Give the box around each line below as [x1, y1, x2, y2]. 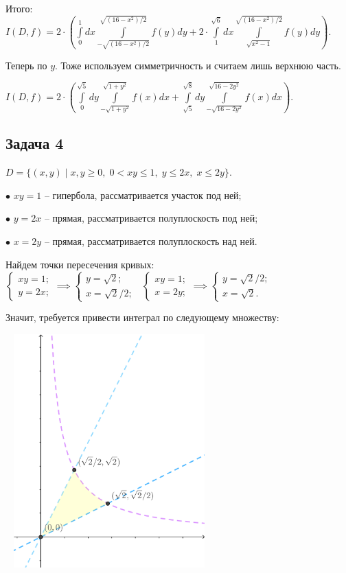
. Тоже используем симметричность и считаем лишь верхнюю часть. [55, 58, 341, 73]
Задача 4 [5, 132, 64, 154]
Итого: [5, 1, 33, 15]
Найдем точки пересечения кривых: [5, 257, 154, 271]
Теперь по [5, 58, 47, 73]
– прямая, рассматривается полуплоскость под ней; [44, 211, 258, 225]
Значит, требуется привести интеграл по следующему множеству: [5, 310, 279, 325]
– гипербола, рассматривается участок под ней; [44, 187, 242, 202]
